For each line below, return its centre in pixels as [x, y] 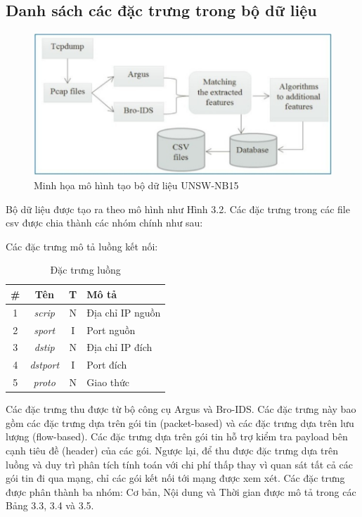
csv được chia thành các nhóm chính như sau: [104, 223]
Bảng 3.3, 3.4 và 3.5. [50, 505]
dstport [45, 365]
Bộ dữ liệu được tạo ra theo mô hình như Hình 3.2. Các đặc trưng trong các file [178, 209]
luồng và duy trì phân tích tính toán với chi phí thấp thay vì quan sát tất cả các [180, 464]
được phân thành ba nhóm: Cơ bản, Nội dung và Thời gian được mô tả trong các [181, 491]
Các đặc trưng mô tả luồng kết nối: [82, 246]
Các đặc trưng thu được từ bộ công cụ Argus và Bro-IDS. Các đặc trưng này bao [181, 409]
